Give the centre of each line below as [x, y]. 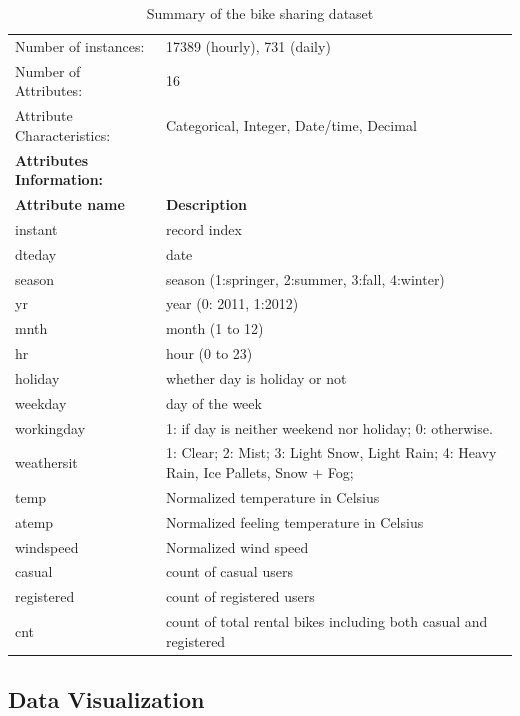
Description [206, 204]
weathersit [46, 462]
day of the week [213, 402]
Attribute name [70, 204]
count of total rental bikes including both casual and [326, 621]
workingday [50, 427]
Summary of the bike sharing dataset [260, 13]
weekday [41, 402]
